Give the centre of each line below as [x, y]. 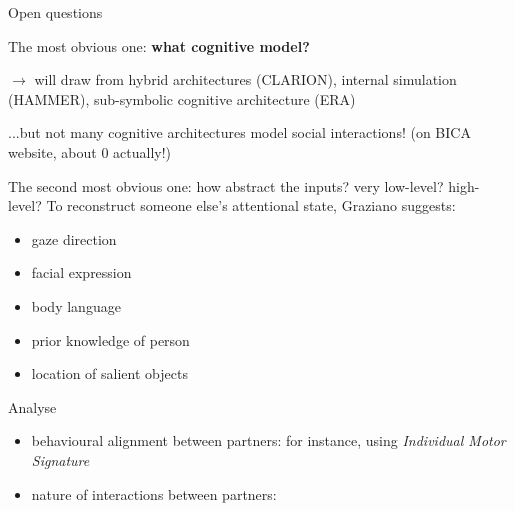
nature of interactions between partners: [154, 493]
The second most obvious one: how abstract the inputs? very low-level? [226, 185]
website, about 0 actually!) [90, 151]
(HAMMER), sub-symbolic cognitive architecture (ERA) [182, 98]
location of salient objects [109, 373]
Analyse [32, 406]
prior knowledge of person [110, 339]
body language [76, 305]
